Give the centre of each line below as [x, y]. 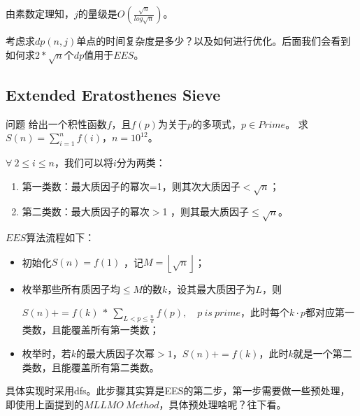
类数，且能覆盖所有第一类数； [91, 330]
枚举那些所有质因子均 [71, 288]
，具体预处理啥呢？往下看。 [223, 404]
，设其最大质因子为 [211, 288]
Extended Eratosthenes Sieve [113, 94]
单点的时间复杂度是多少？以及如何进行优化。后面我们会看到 [214, 41]
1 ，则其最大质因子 [206, 211]
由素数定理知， [40, 13]
